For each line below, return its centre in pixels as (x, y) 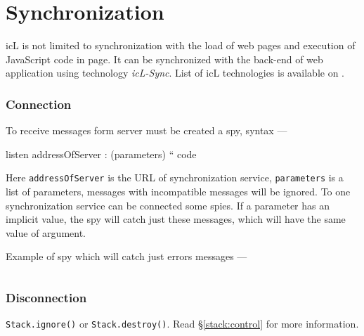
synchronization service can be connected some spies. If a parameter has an (168, 205)
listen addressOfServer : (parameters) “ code (101, 154)
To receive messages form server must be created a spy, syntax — (147, 130)
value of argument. (46, 232)
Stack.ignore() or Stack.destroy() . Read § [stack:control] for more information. (182, 324)
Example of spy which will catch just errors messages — (126, 256)
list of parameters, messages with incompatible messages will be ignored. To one (178, 191)
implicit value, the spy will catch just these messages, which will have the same (176, 219)
